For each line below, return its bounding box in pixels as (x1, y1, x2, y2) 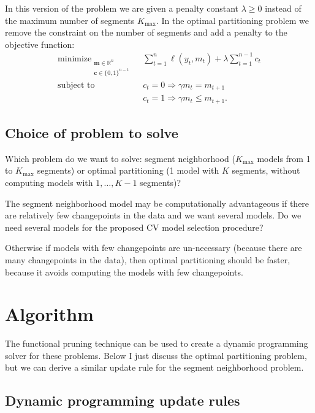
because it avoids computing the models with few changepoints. (5, 265, 243, 278)
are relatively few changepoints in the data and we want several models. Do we (5, 209, 302, 222)
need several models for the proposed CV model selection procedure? (5, 220, 264, 233)
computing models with (5, 176, 93, 189)
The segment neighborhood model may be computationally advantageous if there (5, 196, 309, 209)
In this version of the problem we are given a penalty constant (5, 2, 239, 14)
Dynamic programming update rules (5, 391, 240, 410)
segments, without (232, 164, 300, 177)
